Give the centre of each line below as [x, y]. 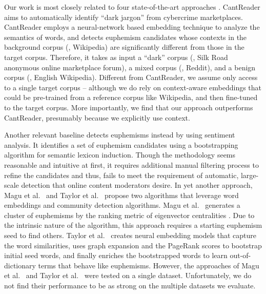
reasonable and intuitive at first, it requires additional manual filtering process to [131, 164]
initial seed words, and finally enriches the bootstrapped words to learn [116, 255]
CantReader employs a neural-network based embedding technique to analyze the [132, 27]
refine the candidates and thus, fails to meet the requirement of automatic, [121, 175]
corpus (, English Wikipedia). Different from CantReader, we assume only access [131, 77]
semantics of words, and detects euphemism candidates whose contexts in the [126, 37]
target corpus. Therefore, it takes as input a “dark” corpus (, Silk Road [116, 57]
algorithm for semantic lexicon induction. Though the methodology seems [120, 155]
